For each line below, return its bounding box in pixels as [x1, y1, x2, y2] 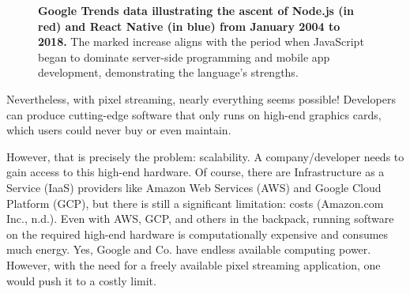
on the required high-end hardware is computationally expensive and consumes [6, 225, 389, 242]
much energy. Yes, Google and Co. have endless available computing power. [6, 241, 371, 258]
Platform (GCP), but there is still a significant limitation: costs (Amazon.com [6, 194, 384, 211]
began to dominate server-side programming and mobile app [38, 48, 330, 65]
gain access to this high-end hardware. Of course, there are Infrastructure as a [6, 164, 385, 180]
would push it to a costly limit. [6, 272, 156, 288]
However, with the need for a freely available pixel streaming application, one [6, 256, 381, 273]
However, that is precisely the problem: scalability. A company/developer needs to [6, 148, 404, 164]
